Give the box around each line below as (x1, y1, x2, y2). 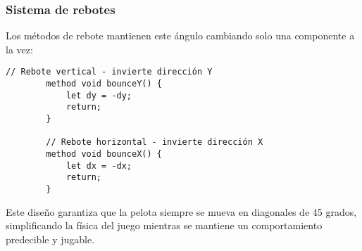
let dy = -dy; (65, 90, 132, 101)
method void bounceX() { (46, 149, 162, 159)
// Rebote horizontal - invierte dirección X (46, 137, 263, 148)
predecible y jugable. (6, 231, 95, 246)
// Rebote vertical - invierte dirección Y (6, 67, 213, 77)
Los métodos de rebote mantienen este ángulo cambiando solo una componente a (6, 28, 355, 43)
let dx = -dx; (65, 160, 132, 171)
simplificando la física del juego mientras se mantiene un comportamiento (6, 218, 323, 233)
